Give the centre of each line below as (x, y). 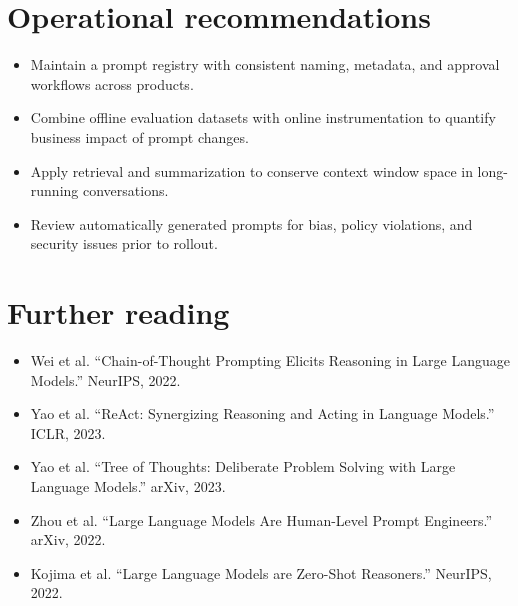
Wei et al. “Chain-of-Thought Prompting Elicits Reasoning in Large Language (270, 360)
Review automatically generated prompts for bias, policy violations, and (251, 223)
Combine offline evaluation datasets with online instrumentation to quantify (263, 117)
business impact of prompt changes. (139, 136)
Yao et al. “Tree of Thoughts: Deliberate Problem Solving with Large (243, 466)
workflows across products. (112, 83)
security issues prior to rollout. (124, 243)
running (54, 190)
